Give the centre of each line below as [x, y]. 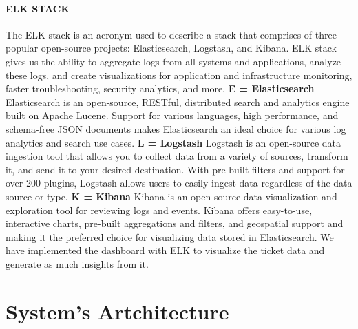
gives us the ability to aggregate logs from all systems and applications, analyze [173, 61]
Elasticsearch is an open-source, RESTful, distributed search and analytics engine [178, 102]
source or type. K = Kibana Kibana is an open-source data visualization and [171, 196]
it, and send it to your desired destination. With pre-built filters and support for [175, 169]
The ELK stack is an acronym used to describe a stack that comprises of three [171, 34]
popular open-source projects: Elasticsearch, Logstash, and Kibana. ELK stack [171, 48]
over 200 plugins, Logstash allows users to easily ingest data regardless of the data [179, 183]
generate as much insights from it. [77, 263]
